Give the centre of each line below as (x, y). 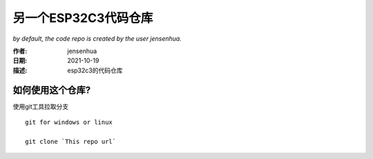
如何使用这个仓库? (52, 90)
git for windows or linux (69, 123)
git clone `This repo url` (71, 141)
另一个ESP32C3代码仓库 (83, 18)
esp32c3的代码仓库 (95, 70)
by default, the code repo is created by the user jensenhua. (97, 39)
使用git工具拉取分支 (41, 106)
